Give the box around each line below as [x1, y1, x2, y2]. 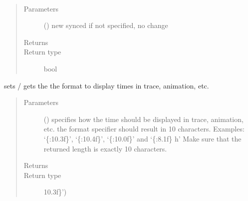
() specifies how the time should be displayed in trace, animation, [43, 113, 244, 124]
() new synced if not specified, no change [43, 20, 168, 30]
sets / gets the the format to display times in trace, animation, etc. [4, 80, 209, 90]
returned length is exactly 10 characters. [43, 143, 167, 153]
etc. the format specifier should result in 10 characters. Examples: [43, 123, 245, 134]
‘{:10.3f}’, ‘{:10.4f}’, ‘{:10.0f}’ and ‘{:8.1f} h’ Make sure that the [43, 133, 242, 143]
